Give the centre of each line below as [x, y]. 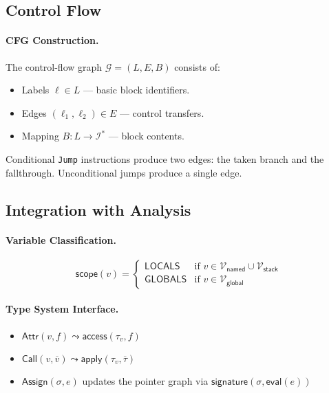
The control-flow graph [54, 66]
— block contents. [146, 136]
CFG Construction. [52, 40]
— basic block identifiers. [136, 90]
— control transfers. [162, 112]
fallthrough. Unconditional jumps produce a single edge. [124, 172]
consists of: [197, 66]
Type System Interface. [62, 309]
